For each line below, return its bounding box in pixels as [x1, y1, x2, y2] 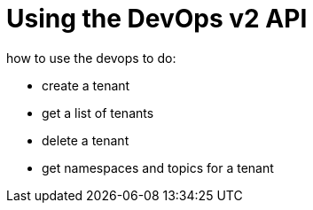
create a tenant [42, 77, 130, 93]
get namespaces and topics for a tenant [42, 159, 274, 175]
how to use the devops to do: [6, 50, 176, 66]
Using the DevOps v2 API [6, 4, 308, 34]
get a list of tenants [42, 105, 154, 121]
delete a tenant [42, 132, 129, 148]
